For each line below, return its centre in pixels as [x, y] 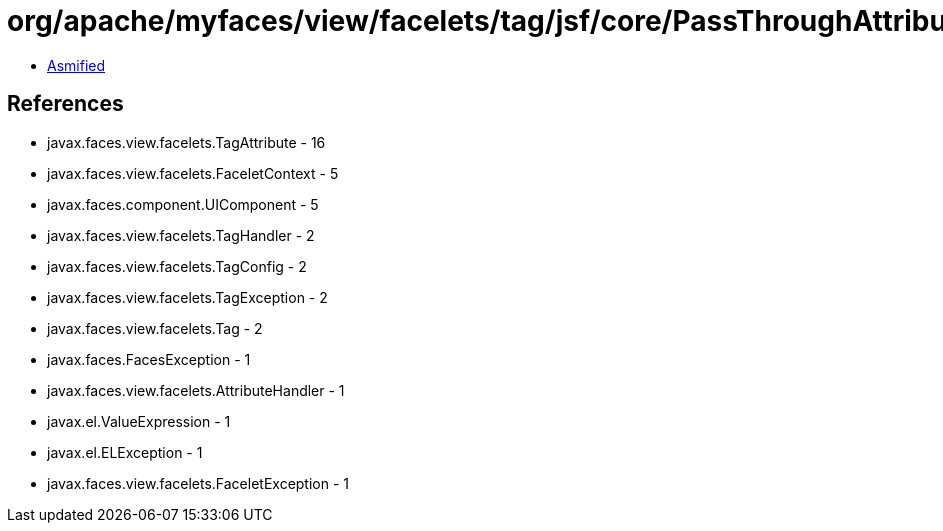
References [65, 104]
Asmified [76, 65]
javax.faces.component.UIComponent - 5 [183, 204]
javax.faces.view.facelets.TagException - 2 [187, 297]
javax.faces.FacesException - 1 [149, 359]
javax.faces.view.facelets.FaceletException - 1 [198, 483]
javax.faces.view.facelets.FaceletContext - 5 [193, 173]
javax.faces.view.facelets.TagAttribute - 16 [186, 142]
